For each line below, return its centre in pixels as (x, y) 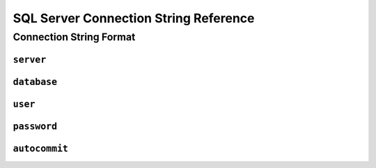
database (35, 82)
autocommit (41, 148)
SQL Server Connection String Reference (134, 18)
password (35, 126)
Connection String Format (74, 37)
